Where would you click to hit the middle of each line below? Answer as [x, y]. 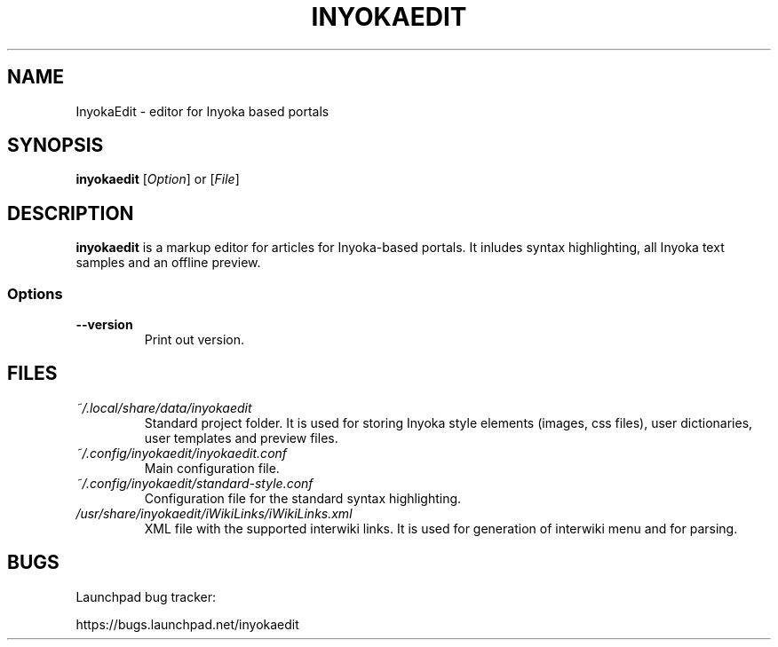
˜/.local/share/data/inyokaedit [164, 407]
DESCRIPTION [71, 213]
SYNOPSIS [56, 146]
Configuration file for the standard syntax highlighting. [303, 498]
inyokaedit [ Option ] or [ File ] [158, 179]
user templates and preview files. [241, 438]
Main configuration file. [212, 468]
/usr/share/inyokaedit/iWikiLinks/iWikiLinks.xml [214, 513]
